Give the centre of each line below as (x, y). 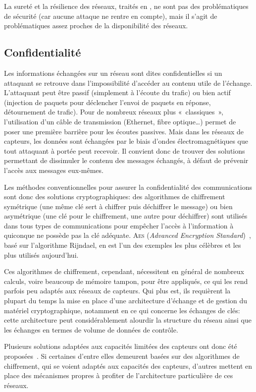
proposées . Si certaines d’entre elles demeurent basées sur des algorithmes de (122, 356)
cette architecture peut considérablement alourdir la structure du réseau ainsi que (128, 320)
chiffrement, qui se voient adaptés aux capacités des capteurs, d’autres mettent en (128, 365)
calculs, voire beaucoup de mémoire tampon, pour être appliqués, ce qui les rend (126, 281)
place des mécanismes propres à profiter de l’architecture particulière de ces (119, 375)
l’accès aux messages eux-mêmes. (54, 170)
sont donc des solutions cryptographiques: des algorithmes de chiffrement (115, 196)
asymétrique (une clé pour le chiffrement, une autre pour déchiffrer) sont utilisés (126, 216)
